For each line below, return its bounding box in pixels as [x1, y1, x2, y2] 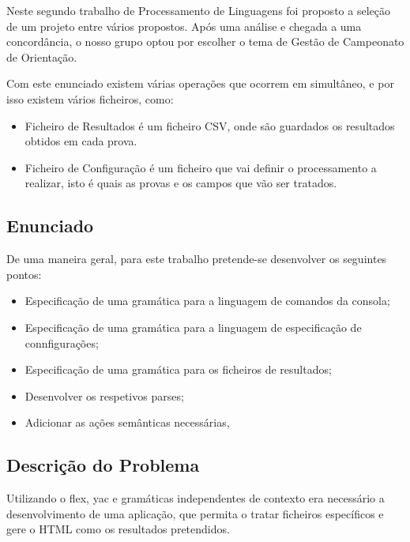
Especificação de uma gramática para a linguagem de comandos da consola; [24, 292, 390, 309]
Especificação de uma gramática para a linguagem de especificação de [24, 318, 362, 335]
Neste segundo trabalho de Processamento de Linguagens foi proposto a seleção [6, 2, 390, 18]
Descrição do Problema [6, 453, 200, 477]
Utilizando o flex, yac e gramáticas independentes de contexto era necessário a [6, 490, 385, 506]
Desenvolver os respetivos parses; [24, 387, 184, 404]
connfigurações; [24, 334, 99, 351]
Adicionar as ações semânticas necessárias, [24, 414, 230, 431]
